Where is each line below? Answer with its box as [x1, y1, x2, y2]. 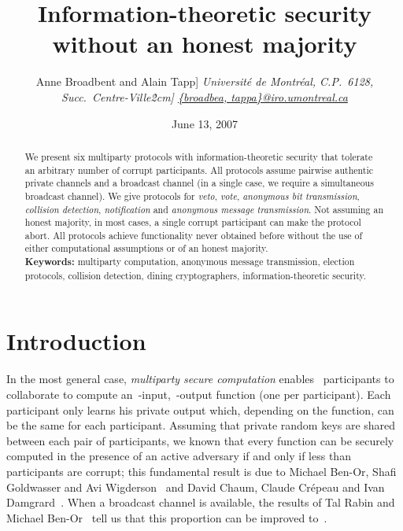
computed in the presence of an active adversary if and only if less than [6, 448, 351, 464]
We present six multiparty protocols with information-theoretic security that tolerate [24, 149, 373, 163]
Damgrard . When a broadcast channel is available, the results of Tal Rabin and [6, 494, 395, 511]
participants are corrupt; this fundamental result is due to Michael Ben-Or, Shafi [6, 463, 397, 479]
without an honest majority [52, 28, 357, 60]
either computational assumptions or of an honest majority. [24, 242, 268, 255]
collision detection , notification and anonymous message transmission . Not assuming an [24, 202, 384, 216]
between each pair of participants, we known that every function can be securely [6, 432, 394, 448]
